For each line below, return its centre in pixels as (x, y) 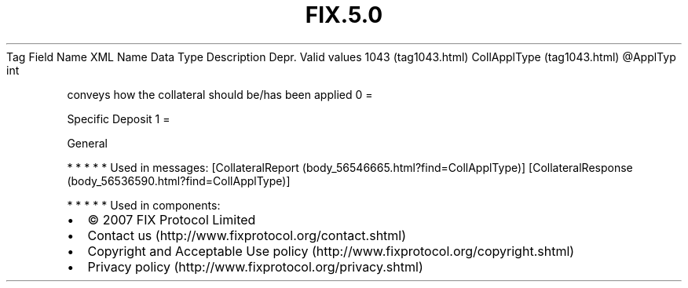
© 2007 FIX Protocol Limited (172, 219)
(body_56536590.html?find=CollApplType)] (179, 180)
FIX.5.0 (344, 15)
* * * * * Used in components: (144, 205)
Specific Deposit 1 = (119, 118)
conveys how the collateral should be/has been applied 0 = (220, 94)
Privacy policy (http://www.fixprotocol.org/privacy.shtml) (255, 266)
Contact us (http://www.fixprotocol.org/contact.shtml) (247, 235)
